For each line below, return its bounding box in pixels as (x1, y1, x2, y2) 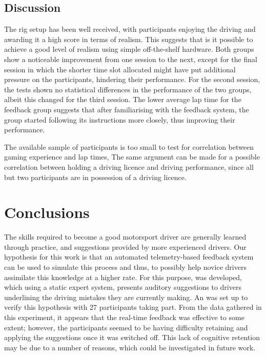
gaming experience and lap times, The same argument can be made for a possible (4, 151, 260, 162)
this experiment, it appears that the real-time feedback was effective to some (4, 311, 244, 322)
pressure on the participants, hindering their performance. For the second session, (4, 74, 260, 85)
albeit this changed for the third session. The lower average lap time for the (4, 94, 241, 105)
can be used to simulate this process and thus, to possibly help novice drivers (4, 262, 247, 272)
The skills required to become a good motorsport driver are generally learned (4, 231, 247, 242)
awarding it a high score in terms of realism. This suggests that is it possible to (4, 33, 253, 44)
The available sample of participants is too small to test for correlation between (4, 141, 254, 152)
